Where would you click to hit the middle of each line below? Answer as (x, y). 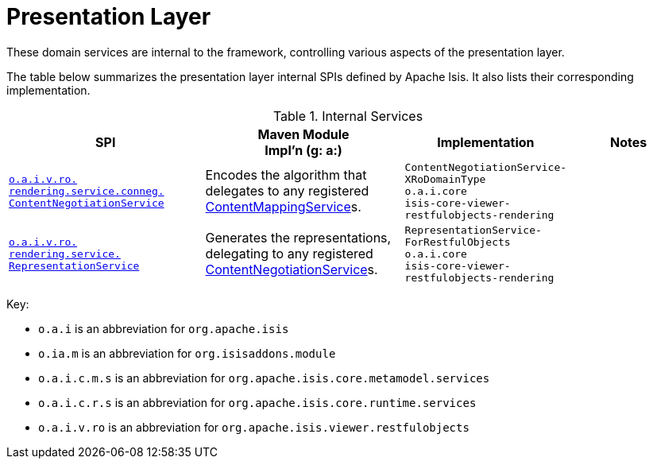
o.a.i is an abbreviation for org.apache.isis (164, 328)
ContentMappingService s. (283, 207)
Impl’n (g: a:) (303, 150)
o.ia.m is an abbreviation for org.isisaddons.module (187, 353)
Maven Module (303, 134)
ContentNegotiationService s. (292, 270)
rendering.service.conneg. (87, 191)
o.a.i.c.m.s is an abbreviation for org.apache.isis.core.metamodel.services (264, 378)
